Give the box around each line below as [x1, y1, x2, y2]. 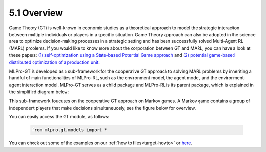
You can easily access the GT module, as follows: [9, 114, 110, 120]
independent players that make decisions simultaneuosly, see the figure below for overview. [9, 105, 196, 111]
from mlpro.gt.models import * [32, 127, 108, 133]
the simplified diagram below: [9, 89, 69, 95]
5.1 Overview [9, 7, 63, 18]
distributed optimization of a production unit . [9, 59, 100, 65]
